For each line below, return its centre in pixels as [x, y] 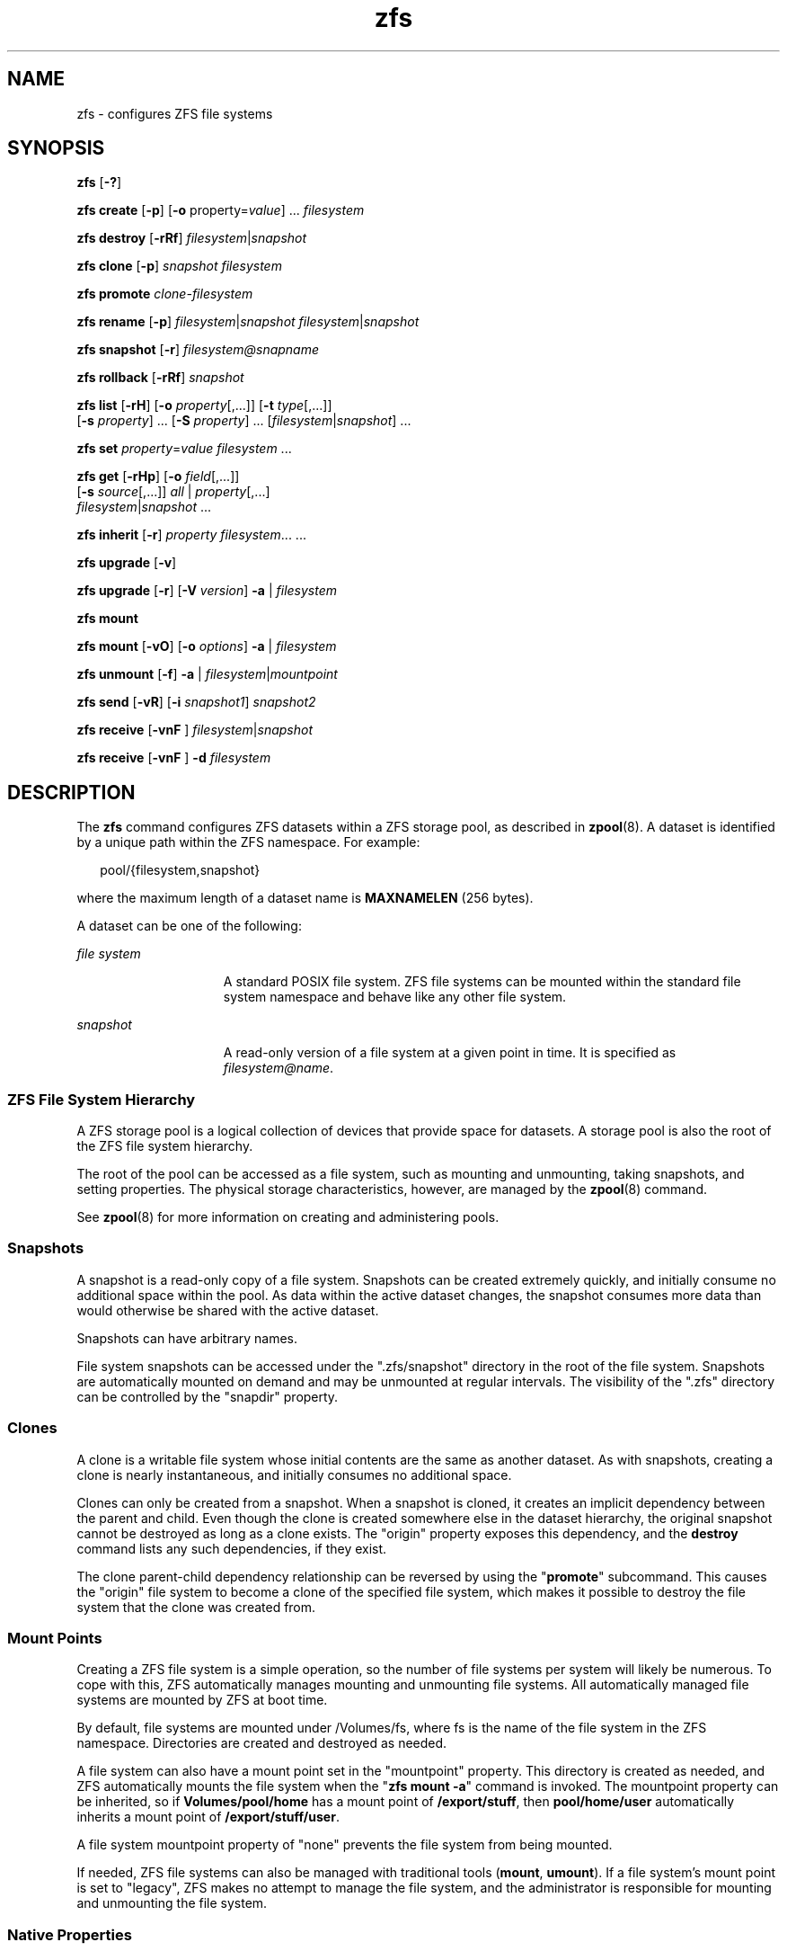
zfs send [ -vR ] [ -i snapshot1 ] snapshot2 [196, 702]
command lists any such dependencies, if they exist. [232, 1548]
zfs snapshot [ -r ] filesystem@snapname [198, 350]
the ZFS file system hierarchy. [165, 1146]
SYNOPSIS [56, 148]
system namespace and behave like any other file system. [395, 997]
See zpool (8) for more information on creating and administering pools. [288, 1217]
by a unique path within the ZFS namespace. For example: [248, 842]
